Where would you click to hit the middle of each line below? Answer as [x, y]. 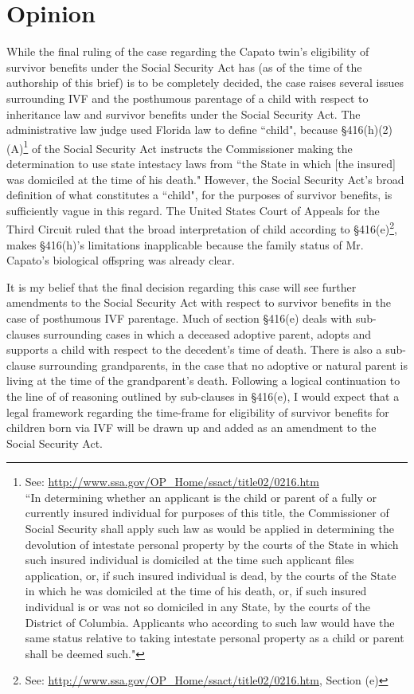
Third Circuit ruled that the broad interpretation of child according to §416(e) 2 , [202, 227]
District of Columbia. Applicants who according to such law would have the [210, 622]
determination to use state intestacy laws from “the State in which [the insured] [201, 163]
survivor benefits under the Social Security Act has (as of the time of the [184, 67]
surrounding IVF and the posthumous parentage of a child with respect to [187, 98]
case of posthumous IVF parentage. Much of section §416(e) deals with [180, 318]
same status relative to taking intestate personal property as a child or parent [215, 638]
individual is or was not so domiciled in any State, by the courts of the [198, 607]
